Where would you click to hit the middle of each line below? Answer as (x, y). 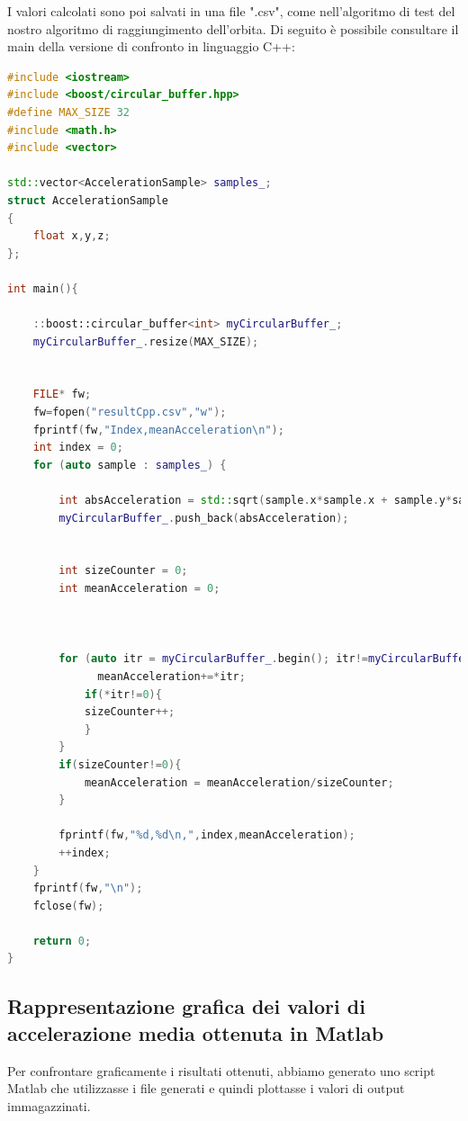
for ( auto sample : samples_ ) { (130, 465)
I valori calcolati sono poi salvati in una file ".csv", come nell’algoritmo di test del (231, 11)
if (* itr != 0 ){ (123, 694)
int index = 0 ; (78, 448)
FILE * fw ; (62, 395)
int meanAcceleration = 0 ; (139, 588)
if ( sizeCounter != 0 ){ (120, 764)
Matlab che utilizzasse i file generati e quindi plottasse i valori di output (206, 1088)
